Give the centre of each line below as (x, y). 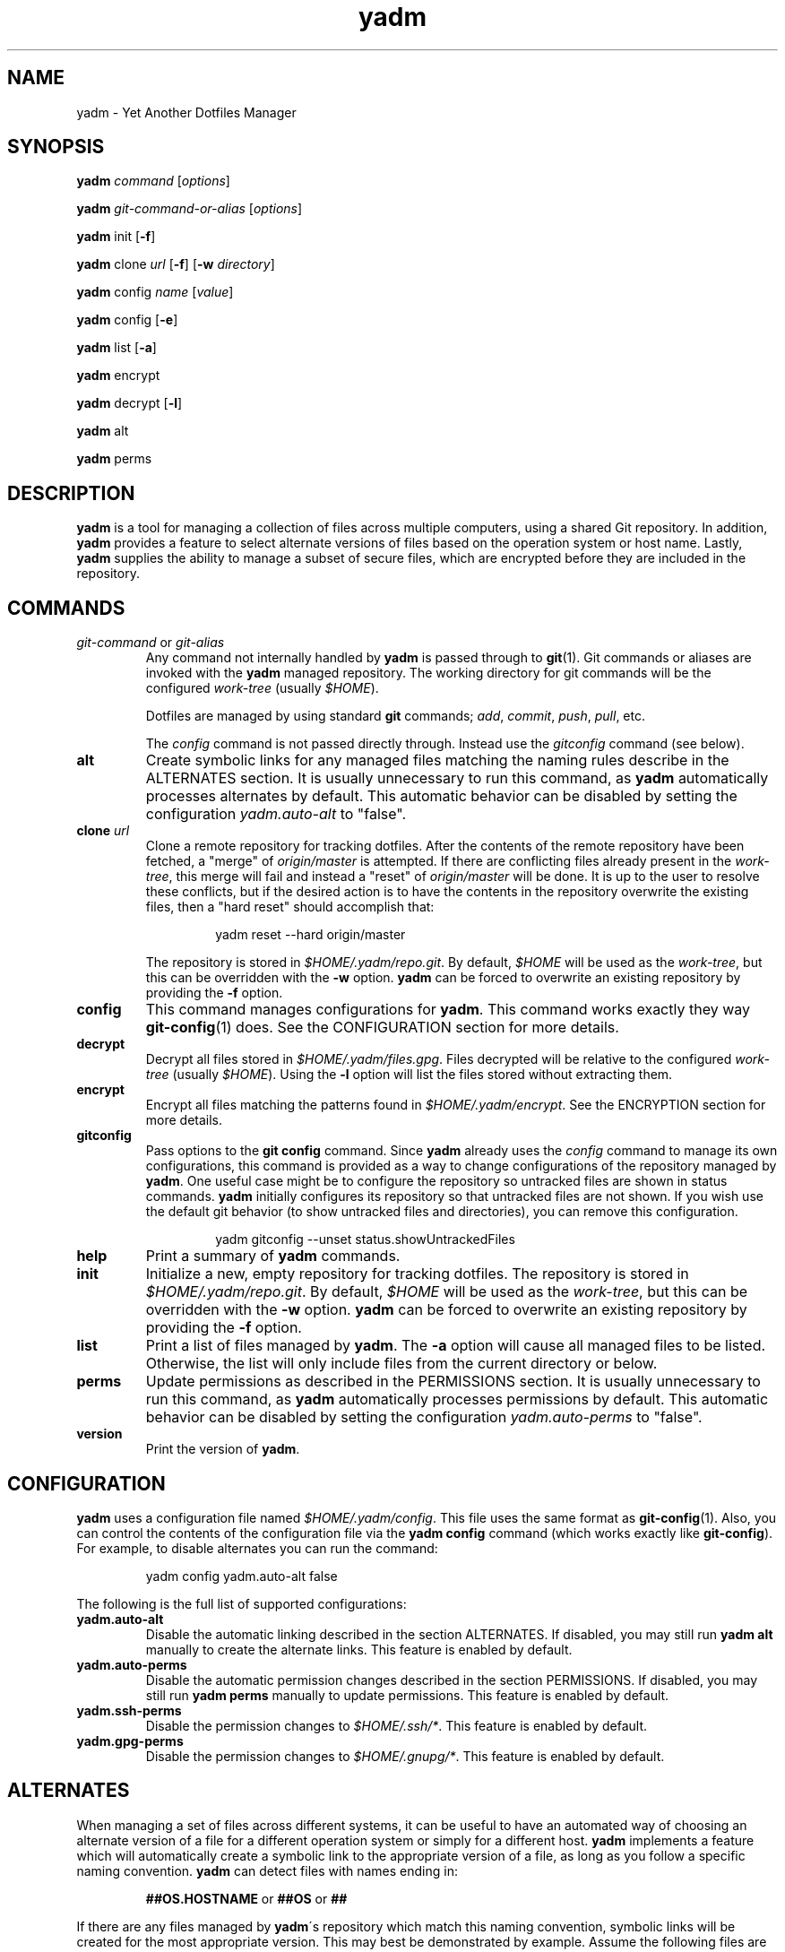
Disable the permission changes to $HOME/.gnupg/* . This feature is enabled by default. (405, 1756)
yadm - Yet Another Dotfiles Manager (186, 112)
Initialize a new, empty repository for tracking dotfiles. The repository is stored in (417, 1274)
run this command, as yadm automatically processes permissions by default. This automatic (457, 1399)
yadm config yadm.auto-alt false (242, 1576)
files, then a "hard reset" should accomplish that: (290, 907)
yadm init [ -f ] (116, 237)
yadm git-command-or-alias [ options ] (190, 209)
